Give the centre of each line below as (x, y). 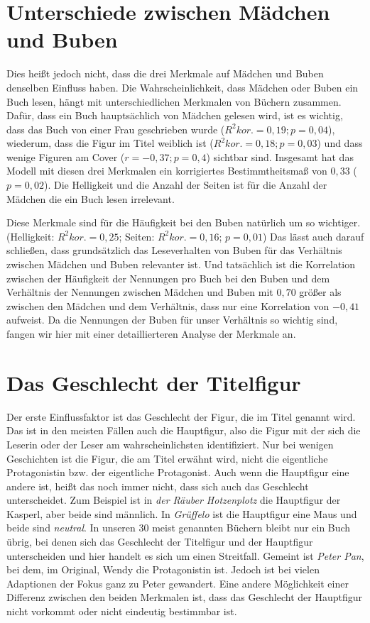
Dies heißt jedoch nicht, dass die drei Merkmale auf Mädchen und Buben (165, 73)
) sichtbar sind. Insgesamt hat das (280, 156)
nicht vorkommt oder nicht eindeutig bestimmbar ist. (122, 611)
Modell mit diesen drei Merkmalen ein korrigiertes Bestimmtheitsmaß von (167, 171)
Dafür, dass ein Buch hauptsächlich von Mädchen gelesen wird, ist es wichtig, (175, 115)
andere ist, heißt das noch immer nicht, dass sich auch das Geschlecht (158, 486)
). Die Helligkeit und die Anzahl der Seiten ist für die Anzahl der (185, 185)
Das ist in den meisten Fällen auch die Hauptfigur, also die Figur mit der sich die (184, 430)
